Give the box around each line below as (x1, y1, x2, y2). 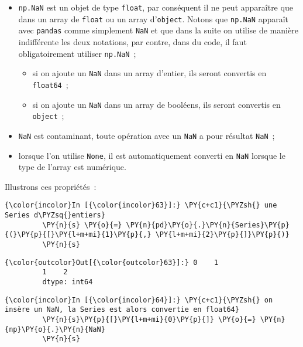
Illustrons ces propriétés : (5, 180, 97, 192)
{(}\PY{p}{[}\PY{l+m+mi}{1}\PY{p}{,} (5, 230, 151, 239)
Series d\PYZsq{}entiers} (5, 211, 105, 219)
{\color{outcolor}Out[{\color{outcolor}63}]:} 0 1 (5, 258, 219, 267)
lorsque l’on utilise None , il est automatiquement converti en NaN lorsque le (18, 149, 285, 161)
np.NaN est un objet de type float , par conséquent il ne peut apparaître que (18, 1, 293, 13)
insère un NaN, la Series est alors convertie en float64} (5, 305, 239, 314)
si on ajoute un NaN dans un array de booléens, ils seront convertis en (32, 98, 281, 110)
